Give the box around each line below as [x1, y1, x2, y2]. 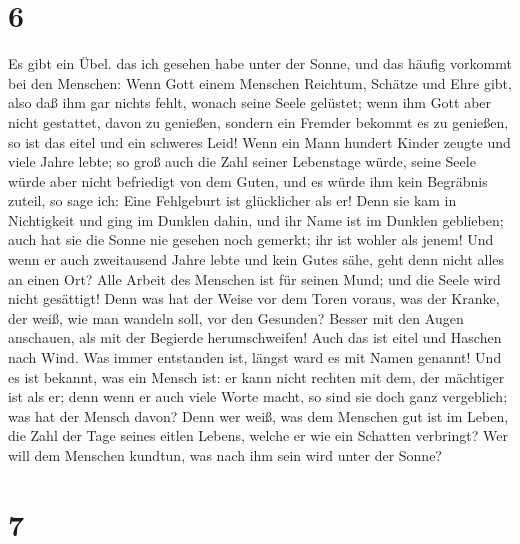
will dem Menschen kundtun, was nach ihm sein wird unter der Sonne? [8, 445, 442, 465]
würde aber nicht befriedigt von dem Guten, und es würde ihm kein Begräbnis [8, 170, 488, 191]
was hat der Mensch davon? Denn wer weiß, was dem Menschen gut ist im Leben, [8, 405, 509, 426]
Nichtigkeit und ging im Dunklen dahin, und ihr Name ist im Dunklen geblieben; [8, 209, 504, 230]
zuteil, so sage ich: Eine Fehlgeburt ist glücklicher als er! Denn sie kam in [8, 190, 457, 211]
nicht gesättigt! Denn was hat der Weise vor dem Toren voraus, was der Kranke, [8, 288, 500, 309]
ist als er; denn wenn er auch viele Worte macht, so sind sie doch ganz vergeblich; [8, 386, 508, 407]
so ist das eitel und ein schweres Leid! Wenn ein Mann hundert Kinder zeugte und [8, 131, 511, 152]
